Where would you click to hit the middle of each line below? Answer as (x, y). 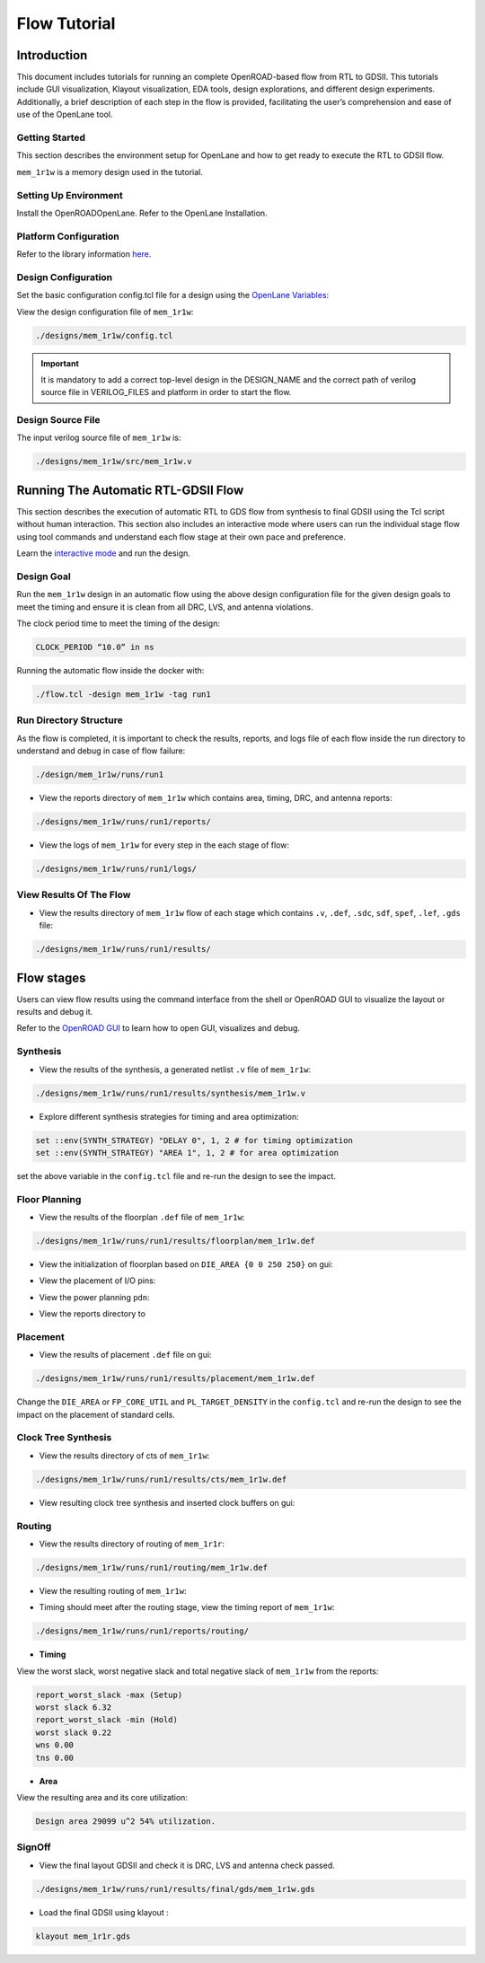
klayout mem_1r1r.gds (83, 1936)
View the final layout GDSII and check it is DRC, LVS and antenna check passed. (187, 1865)
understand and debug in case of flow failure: (101, 751)
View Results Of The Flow (74, 895)
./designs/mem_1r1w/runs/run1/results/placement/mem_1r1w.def (175, 1379)
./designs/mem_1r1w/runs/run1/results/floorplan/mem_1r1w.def (175, 1241)
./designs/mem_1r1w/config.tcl (105, 335)
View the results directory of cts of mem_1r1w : (124, 1456)
